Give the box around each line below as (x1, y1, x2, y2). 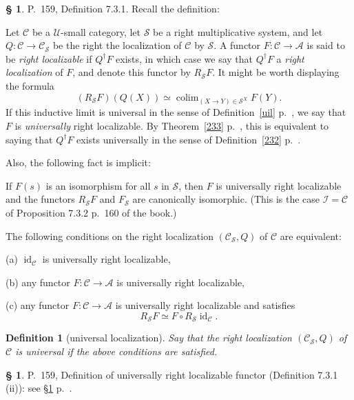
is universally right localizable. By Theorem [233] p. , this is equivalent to (14, 118, 329, 132)
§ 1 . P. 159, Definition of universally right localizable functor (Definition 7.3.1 (6, 367, 338, 381)
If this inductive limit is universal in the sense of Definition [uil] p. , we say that (6, 105, 346, 119)
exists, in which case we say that (116, 51, 253, 66)
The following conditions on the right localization (6, 228, 214, 243)
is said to (306, 38, 345, 52)
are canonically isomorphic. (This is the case (132, 192, 320, 206)
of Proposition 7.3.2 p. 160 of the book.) (6, 205, 177, 219)
